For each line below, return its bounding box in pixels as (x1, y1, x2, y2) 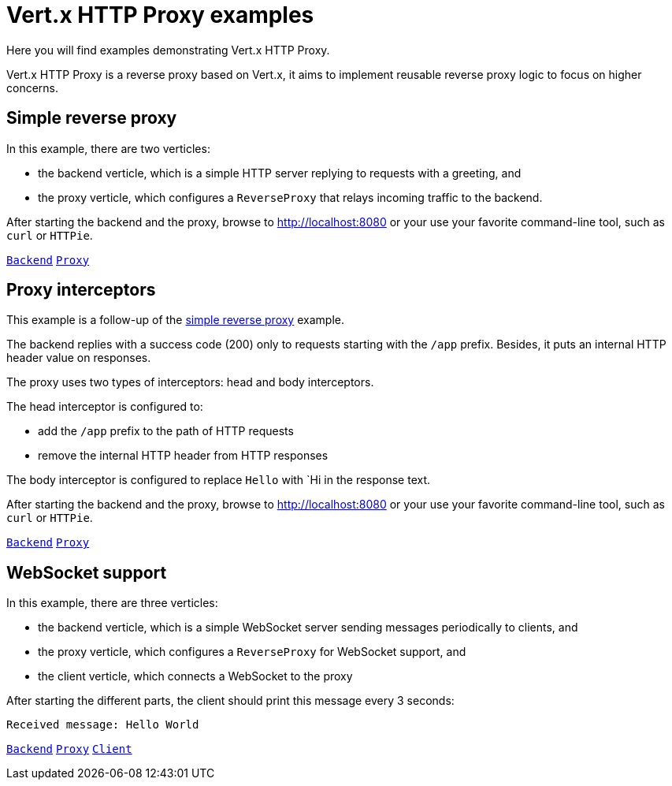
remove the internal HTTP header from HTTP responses (38, 449, 329, 463)
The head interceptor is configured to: (6, 400, 203, 414)
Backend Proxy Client (6, 743, 132, 756)
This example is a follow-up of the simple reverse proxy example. (6, 313, 344, 327)
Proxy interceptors (6, 280, 156, 300)
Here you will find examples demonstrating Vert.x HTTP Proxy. (6, 43, 330, 57)
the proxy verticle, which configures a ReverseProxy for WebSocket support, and (38, 645, 466, 659)
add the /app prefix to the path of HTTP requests (38, 424, 294, 438)
